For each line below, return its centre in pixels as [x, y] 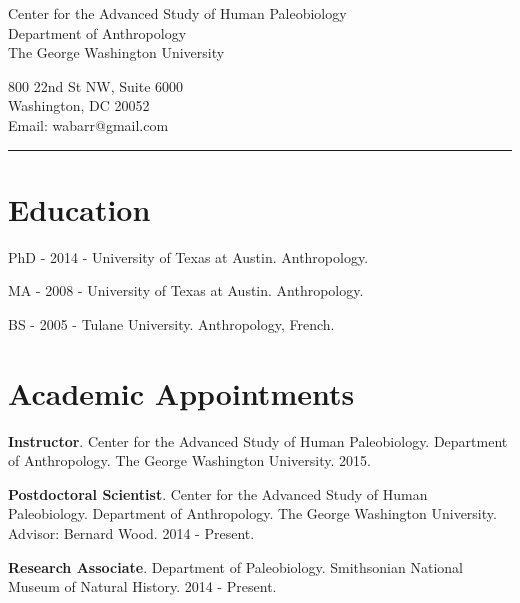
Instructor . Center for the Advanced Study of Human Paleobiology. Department [258, 440]
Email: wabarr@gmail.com [88, 124]
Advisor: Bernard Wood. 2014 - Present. [131, 532]
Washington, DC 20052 [79, 105]
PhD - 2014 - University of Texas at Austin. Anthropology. [188, 256]
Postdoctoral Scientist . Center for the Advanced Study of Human [218, 493]
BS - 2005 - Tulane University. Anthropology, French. [171, 323]
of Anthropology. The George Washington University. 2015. [189, 460]
